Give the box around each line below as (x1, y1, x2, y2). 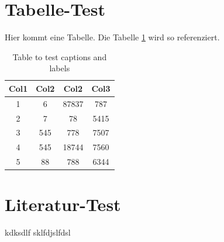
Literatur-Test (5, 192, 121, 216)
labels (49, 62, 70, 74)
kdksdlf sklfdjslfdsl (5, 226, 71, 238)
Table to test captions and (12, 50, 107, 63)
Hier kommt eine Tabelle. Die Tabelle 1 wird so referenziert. (5, 31, 220, 43)
